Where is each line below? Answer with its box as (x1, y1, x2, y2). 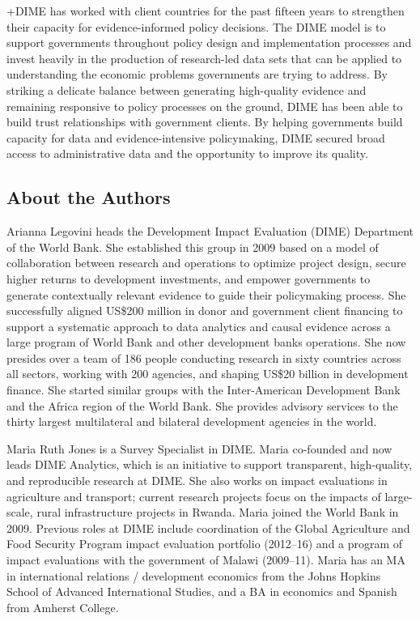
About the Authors (6, 185, 171, 210)
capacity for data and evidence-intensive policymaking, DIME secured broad (6, 129, 385, 146)
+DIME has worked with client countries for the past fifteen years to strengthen (6, 2, 405, 19)
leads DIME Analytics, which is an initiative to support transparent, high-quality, (6, 456, 413, 473)
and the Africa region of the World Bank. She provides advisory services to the (6, 397, 398, 414)
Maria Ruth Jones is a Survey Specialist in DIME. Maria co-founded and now (6, 440, 392, 457)
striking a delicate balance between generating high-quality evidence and (6, 81, 367, 98)
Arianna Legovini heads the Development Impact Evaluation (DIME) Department (6, 223, 414, 240)
